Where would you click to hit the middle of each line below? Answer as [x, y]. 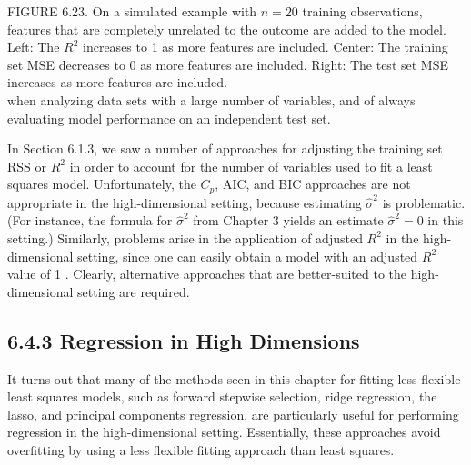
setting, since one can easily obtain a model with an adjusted [248, 256]
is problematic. [424, 202]
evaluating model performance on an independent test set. [169, 118]
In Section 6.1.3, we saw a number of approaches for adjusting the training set [225, 148]
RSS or [27, 166]
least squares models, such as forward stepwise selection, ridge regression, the [222, 396]
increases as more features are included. [117, 82]
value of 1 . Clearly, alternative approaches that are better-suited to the [207, 274]
